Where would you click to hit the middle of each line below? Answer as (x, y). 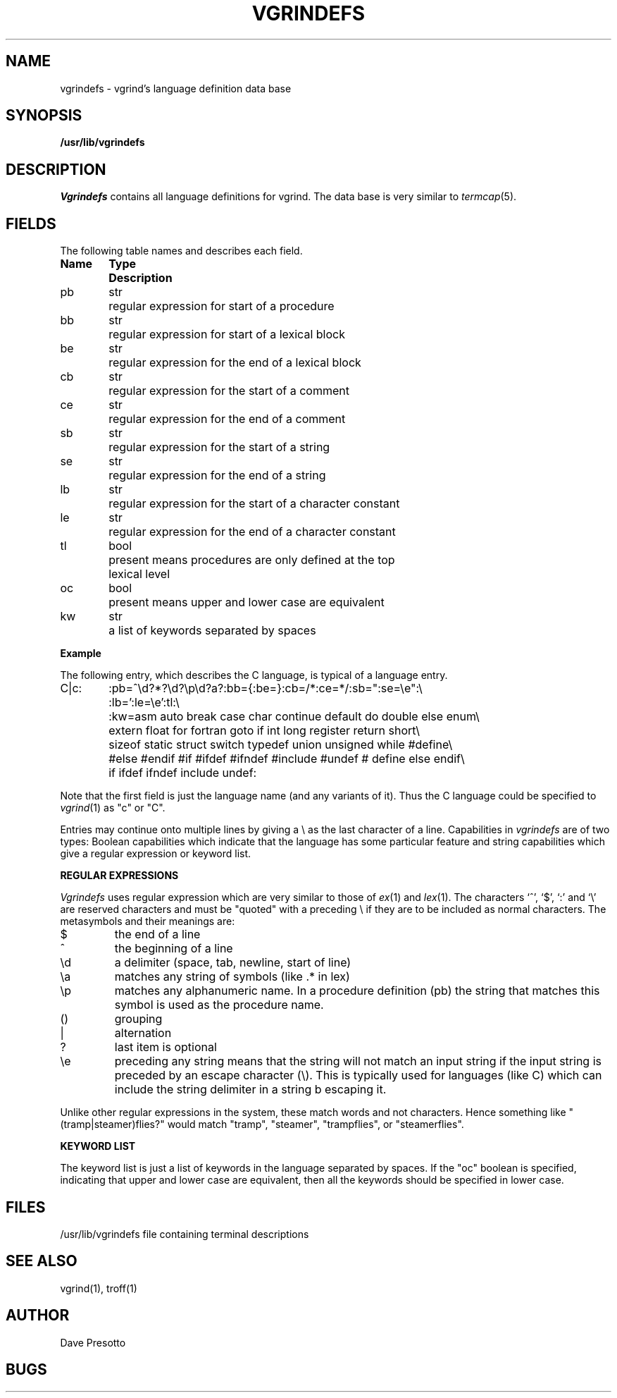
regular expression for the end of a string (217, 476)
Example (81, 654)
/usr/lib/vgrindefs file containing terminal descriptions (185, 1234)
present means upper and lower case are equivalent (247, 602)
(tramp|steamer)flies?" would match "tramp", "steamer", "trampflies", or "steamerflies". (262, 1124)
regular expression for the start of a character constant (254, 504)
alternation (143, 1033)
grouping (138, 1019)
